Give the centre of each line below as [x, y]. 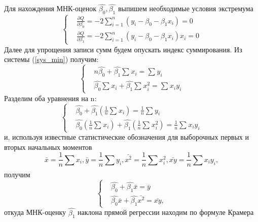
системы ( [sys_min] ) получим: [51, 59]
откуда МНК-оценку [35, 212]
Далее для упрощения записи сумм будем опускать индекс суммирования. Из [123, 49]
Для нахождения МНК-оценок [50, 8]
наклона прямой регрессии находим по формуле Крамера [165, 212]
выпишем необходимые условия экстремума [186, 8]
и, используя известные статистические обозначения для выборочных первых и [127, 137]
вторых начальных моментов [48, 147]
